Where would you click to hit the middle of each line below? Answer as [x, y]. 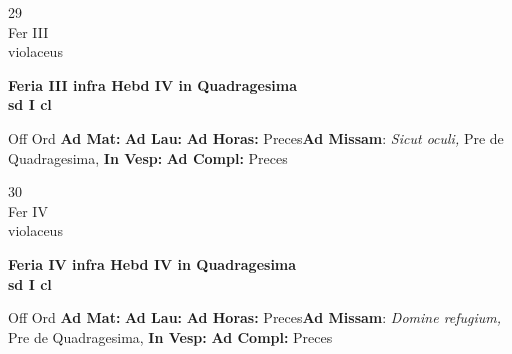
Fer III [28, 31]
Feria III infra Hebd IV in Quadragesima [153, 84]
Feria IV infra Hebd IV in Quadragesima [152, 263]
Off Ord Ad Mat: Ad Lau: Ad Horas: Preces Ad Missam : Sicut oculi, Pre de [256, 137]
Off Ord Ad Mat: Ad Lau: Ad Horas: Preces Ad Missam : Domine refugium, [255, 317]
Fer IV [28, 210]
